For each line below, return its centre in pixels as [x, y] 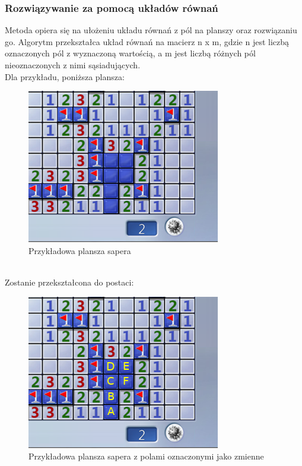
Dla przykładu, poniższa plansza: [65, 76]
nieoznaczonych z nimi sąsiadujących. [73, 65]
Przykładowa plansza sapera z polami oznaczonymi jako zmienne [146, 456]
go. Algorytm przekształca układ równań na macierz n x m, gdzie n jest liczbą [147, 41]
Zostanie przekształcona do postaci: [69, 282]
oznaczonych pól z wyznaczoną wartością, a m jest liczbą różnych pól [130, 53]
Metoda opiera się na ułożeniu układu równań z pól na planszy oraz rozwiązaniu [151, 30]
